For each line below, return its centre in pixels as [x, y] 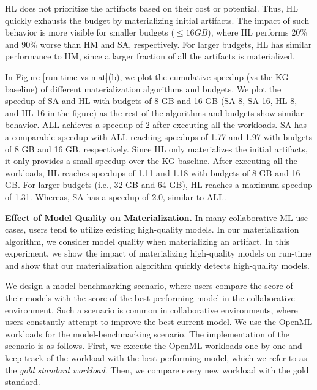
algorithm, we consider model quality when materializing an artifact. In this [147, 241]
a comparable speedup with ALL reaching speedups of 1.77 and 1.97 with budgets [159, 136]
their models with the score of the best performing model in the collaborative [150, 298]
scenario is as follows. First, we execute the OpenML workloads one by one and [154, 346]
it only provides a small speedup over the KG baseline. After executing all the [151, 161]
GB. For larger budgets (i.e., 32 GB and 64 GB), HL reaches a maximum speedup [159, 185]
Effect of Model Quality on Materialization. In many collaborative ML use [156, 217]
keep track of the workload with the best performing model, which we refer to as [156, 358]
